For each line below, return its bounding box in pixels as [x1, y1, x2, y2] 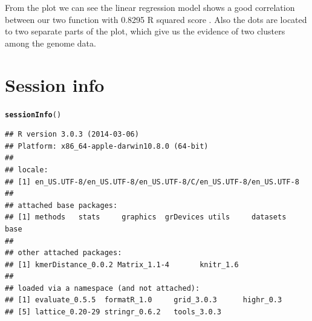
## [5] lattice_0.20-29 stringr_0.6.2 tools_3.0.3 [5, 308, 221, 317]
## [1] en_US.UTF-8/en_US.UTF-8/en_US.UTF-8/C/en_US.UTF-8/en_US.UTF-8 [5, 177, 299, 186]
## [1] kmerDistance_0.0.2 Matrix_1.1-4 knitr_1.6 [5, 260, 239, 269]
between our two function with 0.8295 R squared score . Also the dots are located [5, 13, 307, 25]
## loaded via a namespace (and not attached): [5, 284, 200, 293]
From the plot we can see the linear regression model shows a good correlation [5, 1, 295, 13]
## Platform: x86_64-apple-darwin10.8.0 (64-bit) [5, 141, 209, 151]
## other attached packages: [5, 248, 122, 258]
